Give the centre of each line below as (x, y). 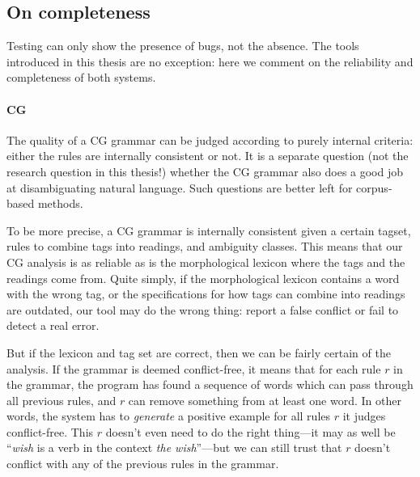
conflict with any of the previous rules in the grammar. (143, 464)
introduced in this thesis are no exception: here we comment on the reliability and (210, 61)
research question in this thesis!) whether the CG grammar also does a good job (205, 171)
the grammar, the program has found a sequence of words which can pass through (210, 384)
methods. (60, 203)
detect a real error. (53, 325)
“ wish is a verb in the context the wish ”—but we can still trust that (174, 447)
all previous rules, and (62, 400)
